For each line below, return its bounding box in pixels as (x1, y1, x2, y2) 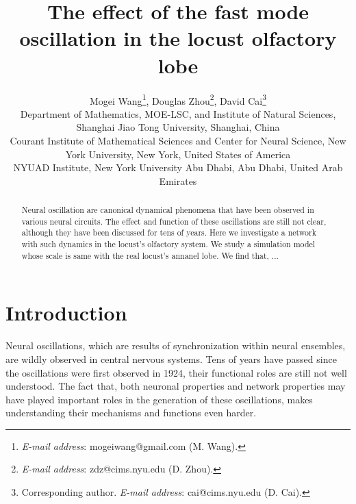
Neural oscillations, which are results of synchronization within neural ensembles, (5, 338, 346, 353)
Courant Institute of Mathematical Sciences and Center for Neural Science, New (10, 133, 346, 147)
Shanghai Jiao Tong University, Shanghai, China (76, 120, 280, 134)
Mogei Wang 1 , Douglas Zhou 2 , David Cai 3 (90, 91, 266, 108)
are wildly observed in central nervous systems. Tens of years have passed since (5, 351, 337, 366)
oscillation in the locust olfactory (19, 24, 337, 52)
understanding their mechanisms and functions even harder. (5, 405, 257, 420)
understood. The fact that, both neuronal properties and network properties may (5, 379, 346, 393)
